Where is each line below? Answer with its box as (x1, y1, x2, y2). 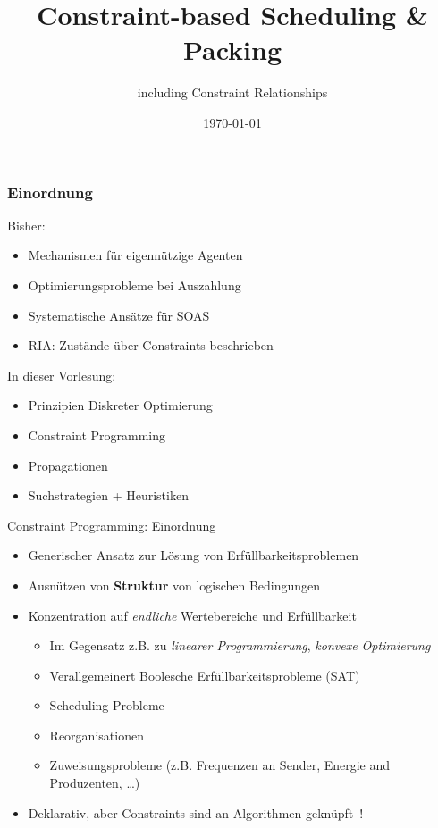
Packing (182, 31, 282, 68)
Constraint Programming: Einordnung (7, 515, 216, 534)
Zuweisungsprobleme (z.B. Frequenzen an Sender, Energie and (49, 756, 391, 774)
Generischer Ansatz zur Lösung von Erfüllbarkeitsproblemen (28, 546, 359, 565)
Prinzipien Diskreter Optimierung (28, 396, 213, 414)
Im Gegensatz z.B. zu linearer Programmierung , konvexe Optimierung (49, 636, 431, 655)
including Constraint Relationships (137, 83, 328, 102)
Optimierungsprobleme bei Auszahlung (28, 275, 241, 294)
